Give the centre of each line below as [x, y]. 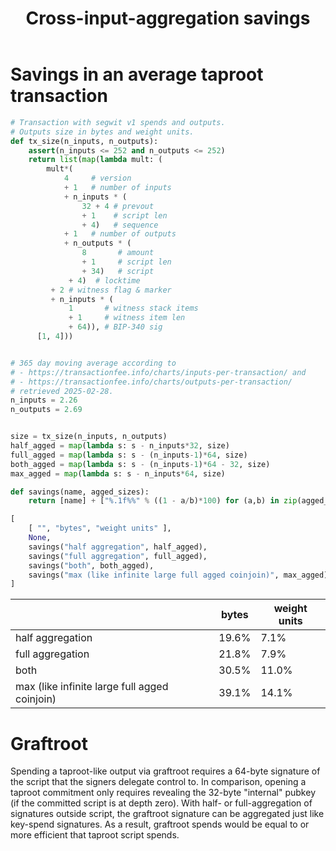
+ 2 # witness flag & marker [111, 290]
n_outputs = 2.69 [46, 410]
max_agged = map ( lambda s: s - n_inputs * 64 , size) [118, 473]
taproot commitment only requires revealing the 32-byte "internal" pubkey [163, 793]
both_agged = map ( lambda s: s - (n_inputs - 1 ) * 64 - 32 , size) [140, 464]
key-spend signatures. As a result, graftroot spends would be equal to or [160, 824]
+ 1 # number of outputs [120, 234]
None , [40, 538]
